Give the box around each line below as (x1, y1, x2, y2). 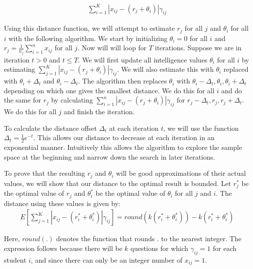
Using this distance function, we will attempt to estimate (4, 23, 175, 33)
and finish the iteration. (64, 106, 135, 117)
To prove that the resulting (4, 168, 85, 178)
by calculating (51, 95, 93, 105)
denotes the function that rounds (56, 233, 155, 244)
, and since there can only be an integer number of (31, 254, 183, 265)
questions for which (130, 243, 188, 253)
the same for (4, 95, 41, 105)
